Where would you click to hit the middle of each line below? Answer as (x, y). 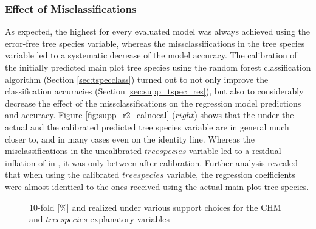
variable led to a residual (235, 151)
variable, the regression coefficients (231, 174)
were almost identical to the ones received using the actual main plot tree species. (157, 186)
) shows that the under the (244, 115)
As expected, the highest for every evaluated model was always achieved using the (158, 31)
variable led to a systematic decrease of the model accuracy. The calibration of (151, 55)
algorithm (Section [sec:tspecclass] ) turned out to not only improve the (137, 79)
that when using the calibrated (62, 174)
